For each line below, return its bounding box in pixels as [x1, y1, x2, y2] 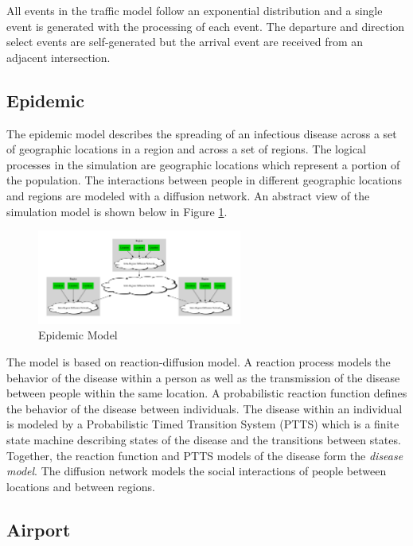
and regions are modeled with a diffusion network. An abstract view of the [6, 187, 370, 203]
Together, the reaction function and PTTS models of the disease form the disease [6, 447, 403, 463]
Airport [6, 517, 71, 541]
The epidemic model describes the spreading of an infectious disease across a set [6, 125, 397, 141]
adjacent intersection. [6, 48, 111, 65]
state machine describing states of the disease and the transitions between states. [6, 432, 401, 448]
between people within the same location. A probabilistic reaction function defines [6, 385, 407, 401]
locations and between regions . [6, 478, 155, 494]
